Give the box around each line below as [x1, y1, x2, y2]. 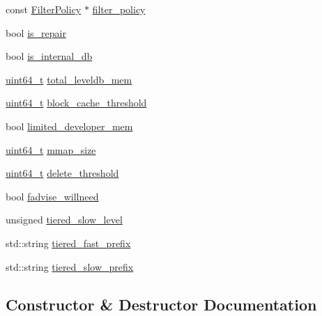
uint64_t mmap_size [6, 142, 96, 157]
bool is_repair [6, 25, 66, 40]
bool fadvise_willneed [6, 189, 99, 203]
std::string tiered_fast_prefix [6, 235, 131, 250]
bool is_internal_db [6, 49, 93, 63]
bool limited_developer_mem [6, 118, 133, 133]
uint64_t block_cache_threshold [6, 95, 147, 110]
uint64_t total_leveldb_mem [6, 72, 132, 86]
